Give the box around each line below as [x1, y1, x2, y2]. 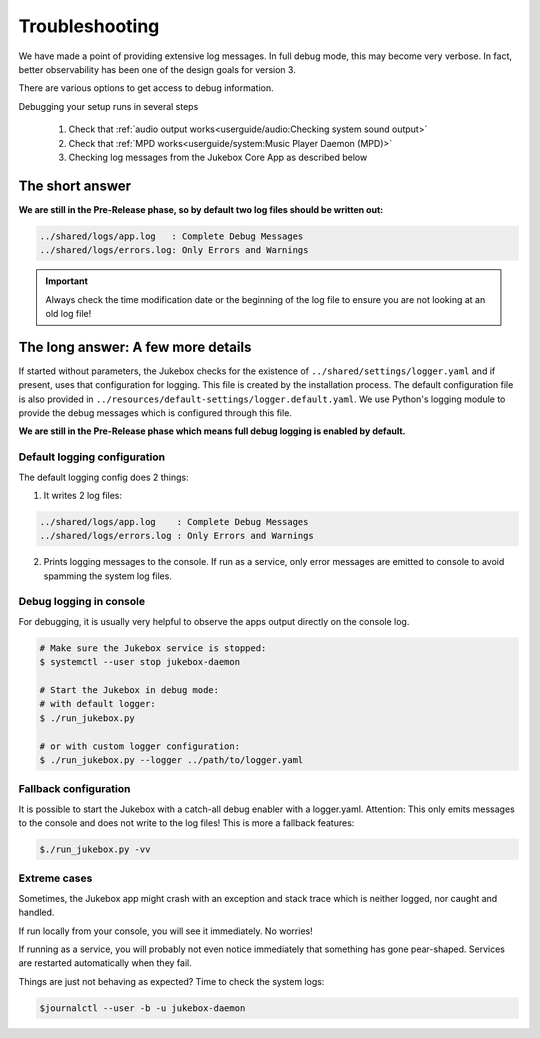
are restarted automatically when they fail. [18, 957, 192, 969]
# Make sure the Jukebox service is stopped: [39, 642, 267, 654]
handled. [18, 906, 55, 919]
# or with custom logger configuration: [39, 740, 240, 752]
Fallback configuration [18, 782, 131, 796]
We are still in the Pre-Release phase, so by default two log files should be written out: [18, 203, 384, 215]
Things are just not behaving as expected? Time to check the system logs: [18, 975, 325, 987]
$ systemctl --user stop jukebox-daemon [39, 656, 240, 668]
